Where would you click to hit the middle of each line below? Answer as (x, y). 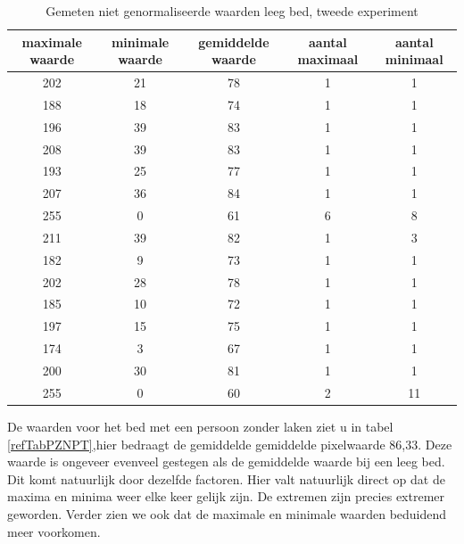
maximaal (328, 59)
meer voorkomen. (54, 531)
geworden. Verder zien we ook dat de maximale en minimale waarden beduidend (227, 513)
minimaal (414, 59)
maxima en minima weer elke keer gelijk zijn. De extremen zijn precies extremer (226, 496)
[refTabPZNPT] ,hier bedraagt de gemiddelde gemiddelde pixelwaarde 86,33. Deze (230, 444)
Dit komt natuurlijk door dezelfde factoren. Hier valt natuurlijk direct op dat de (226, 478)
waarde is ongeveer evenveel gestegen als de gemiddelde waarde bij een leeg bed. (226, 462)
